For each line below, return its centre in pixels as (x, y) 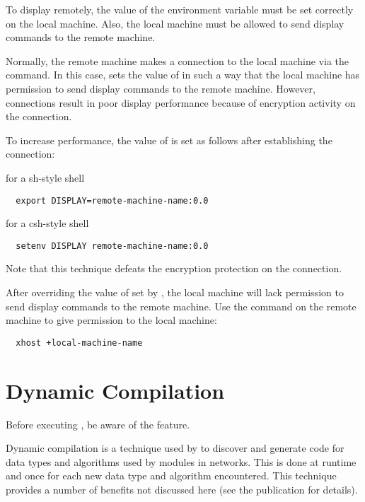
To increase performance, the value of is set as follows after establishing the (169, 140)
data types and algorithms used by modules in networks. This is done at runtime (181, 461)
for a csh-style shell (47, 223)
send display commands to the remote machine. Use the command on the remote (181, 306)
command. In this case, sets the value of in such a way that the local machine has (183, 75)
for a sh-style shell (45, 177)
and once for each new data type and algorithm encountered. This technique (171, 475)
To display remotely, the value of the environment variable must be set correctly (180, 9)
